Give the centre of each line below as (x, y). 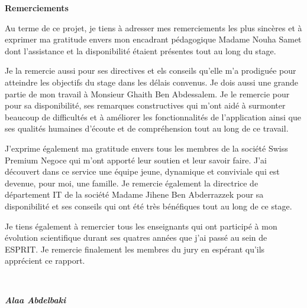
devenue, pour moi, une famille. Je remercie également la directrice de (132, 183)
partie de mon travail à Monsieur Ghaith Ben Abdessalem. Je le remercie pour (147, 94)
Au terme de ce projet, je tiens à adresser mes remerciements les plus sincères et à (153, 27)
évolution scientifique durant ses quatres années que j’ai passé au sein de (136, 237)
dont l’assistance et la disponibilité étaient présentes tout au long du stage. (140, 50)
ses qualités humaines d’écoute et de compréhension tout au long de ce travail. (147, 128)
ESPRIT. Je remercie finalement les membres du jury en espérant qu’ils (135, 249)
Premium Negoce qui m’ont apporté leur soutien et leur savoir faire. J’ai (136, 160)
